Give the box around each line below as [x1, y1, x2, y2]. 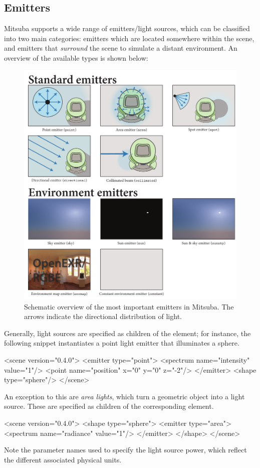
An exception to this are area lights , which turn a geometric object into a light [4, 391, 245, 401]
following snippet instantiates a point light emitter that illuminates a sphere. [4, 338, 239, 348]
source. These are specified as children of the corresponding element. [4, 401, 214, 411]
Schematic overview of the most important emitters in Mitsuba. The [24, 301, 234, 311]
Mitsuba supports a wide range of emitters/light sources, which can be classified [4, 23, 250, 34]
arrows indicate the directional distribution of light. [24, 311, 182, 322]
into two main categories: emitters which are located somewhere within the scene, [4, 33, 254, 43]
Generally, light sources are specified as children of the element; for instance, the [4, 328, 251, 338]
